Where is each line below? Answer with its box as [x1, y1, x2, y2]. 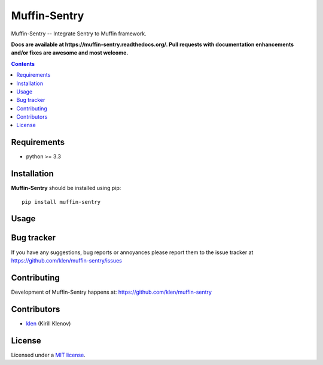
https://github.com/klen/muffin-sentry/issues [11, 257, 122, 264]
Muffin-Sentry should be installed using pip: [11, 185, 121, 192]
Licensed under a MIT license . [11, 351, 86, 358]
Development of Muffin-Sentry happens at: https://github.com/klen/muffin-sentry [11, 288, 212, 295]
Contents [11, 60, 35, 67]
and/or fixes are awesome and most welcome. [11, 49, 129, 56]
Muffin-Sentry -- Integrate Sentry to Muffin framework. [11, 30, 147, 37]
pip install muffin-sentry [22, 198, 101, 205]
